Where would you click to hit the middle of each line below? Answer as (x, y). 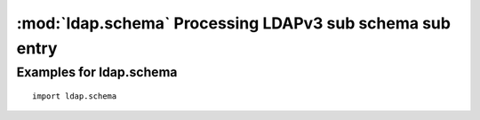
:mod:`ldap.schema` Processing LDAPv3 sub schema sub (233, 23)
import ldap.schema (75, 96)
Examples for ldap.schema (97, 72)
